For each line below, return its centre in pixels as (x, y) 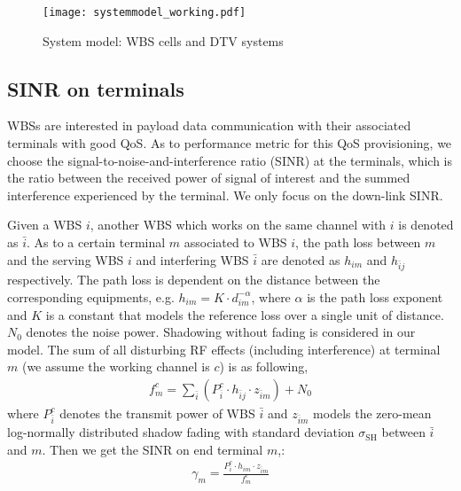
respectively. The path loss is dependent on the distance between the (194, 280)
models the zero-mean (372, 413)
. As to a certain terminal (96, 242)
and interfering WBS (192, 259)
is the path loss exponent (375, 296)
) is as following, (264, 366)
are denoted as (301, 259)
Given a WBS (45, 225)
